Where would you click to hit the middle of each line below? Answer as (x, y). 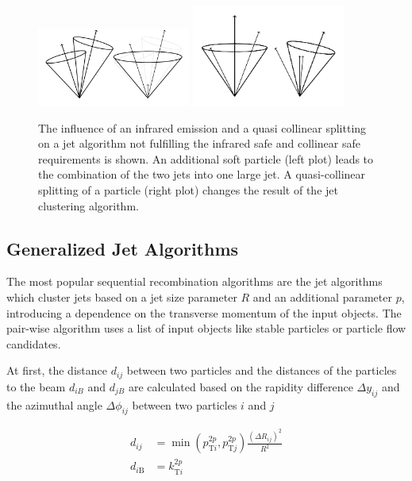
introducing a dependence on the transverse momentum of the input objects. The (204, 312)
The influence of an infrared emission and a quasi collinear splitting (202, 127)
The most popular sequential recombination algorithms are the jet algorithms (194, 281)
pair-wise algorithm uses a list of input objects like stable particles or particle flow (206, 328)
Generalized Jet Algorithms (123, 248)
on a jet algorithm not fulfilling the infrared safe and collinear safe (199, 143)
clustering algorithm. (89, 205)
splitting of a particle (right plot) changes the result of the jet (188, 189)
